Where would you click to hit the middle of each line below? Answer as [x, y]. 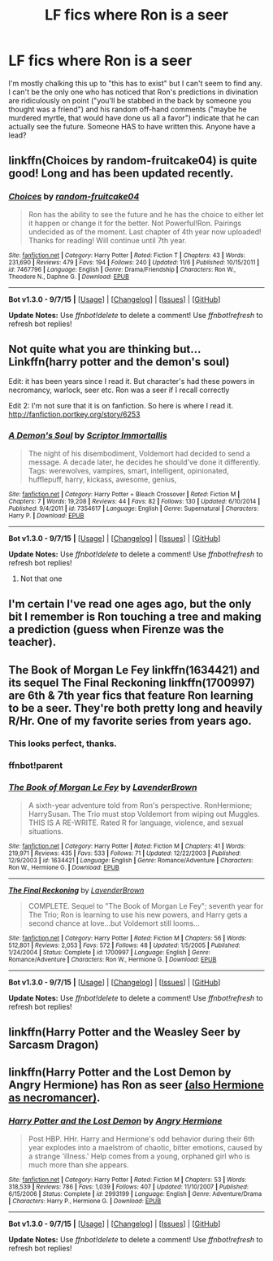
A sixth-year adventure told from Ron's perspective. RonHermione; [140, 805]
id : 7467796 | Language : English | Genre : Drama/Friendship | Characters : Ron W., [122, 269]
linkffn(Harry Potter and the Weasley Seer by [125, 1032]
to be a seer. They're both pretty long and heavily [135, 708]
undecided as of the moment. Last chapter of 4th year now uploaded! [145, 231]
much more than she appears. [78, 1164]
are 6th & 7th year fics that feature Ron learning [131, 695]
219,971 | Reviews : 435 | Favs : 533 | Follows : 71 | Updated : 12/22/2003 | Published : [125, 853]
